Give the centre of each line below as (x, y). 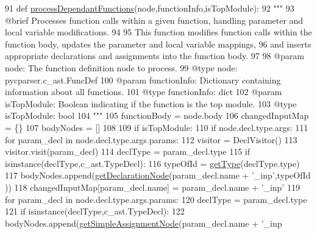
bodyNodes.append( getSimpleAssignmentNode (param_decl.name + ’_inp (144, 223)
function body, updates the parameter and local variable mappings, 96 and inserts (158, 44)
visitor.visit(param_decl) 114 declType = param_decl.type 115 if (128, 151)
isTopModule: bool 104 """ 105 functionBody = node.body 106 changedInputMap (157, 115)
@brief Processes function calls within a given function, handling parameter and (154, 20)
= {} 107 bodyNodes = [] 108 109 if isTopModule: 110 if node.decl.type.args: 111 (157, 127)
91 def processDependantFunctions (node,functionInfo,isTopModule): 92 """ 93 (150, 8)
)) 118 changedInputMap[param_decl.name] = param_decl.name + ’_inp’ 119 (152, 187)
